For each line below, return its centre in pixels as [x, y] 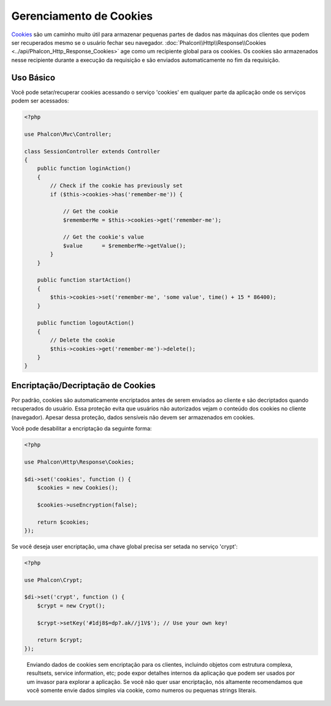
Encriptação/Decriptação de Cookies [83, 386]
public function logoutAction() [86, 323]
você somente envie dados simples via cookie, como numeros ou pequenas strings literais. [142, 690]
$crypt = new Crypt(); [71, 605]
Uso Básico [33, 78]
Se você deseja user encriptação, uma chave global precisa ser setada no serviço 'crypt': [125, 547]
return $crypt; [60, 640]
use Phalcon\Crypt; [53, 580]
